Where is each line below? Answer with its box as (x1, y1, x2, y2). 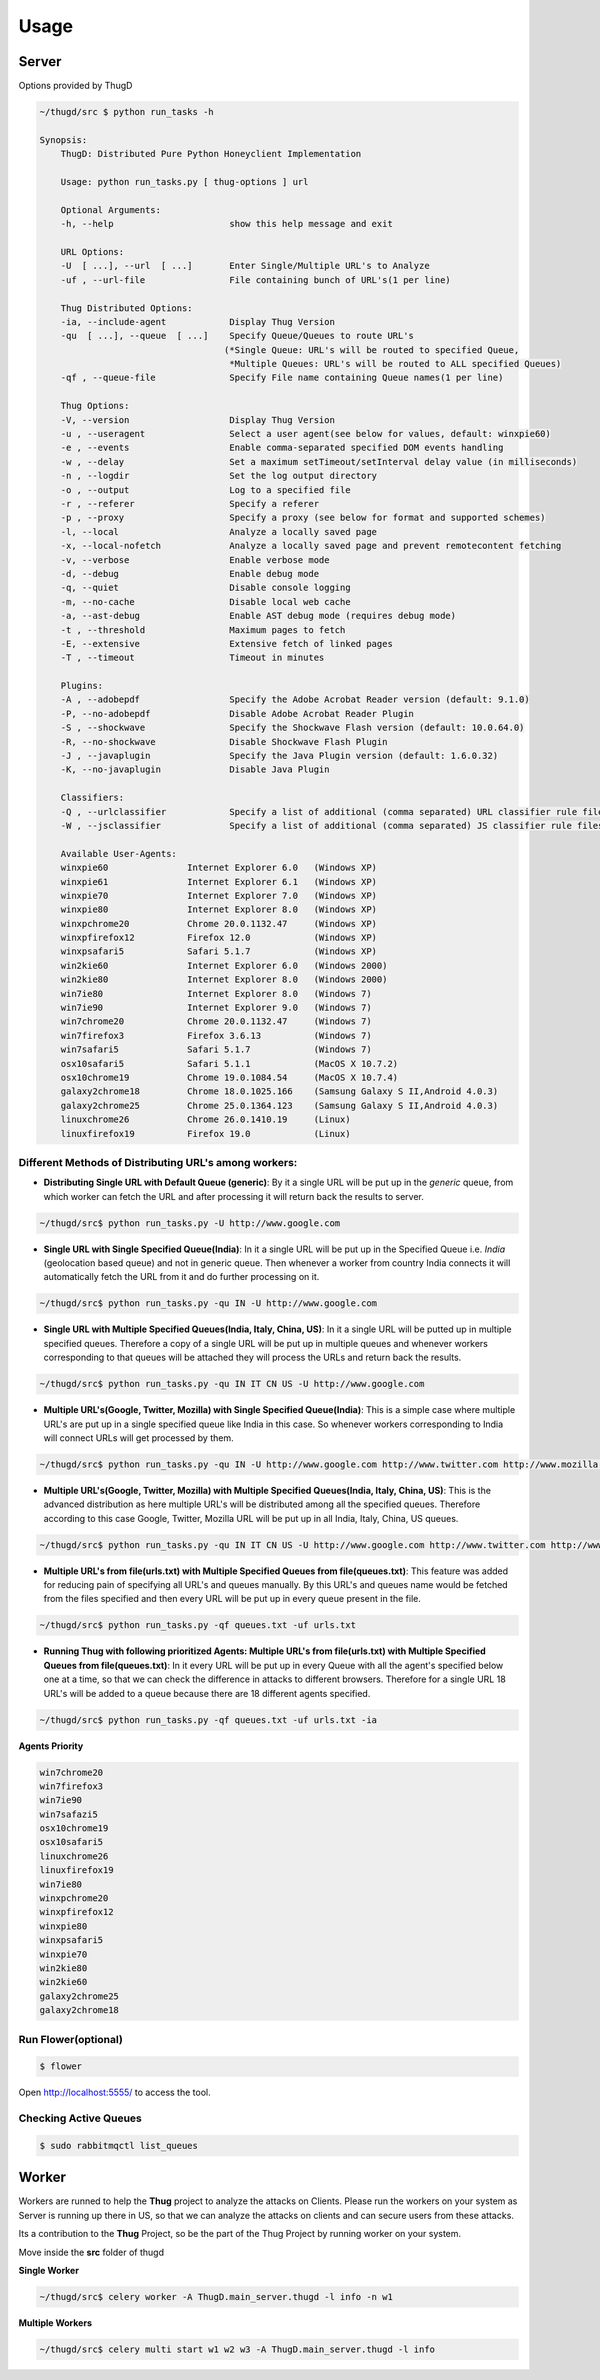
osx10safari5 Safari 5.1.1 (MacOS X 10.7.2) (60, 1058, 399, 1069)
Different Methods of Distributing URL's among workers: (18, 1155, 298, 1169)
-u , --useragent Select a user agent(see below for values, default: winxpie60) (60, 428, 552, 440)
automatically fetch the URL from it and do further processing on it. (43, 1271, 320, 1283)
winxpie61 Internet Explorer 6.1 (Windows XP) (60, 876, 378, 887)
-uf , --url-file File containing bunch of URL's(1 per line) (60, 274, 452, 285)
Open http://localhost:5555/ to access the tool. (18, 2086, 211, 2099)
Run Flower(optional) (18, 2032, 124, 2046)
